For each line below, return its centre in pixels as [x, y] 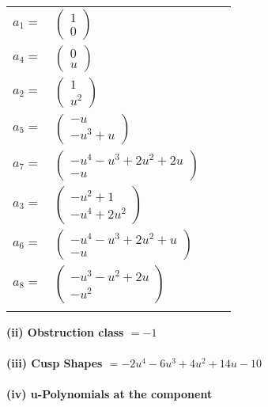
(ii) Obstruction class [65, 332]
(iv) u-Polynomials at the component [109, 394]
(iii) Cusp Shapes [55, 363]
